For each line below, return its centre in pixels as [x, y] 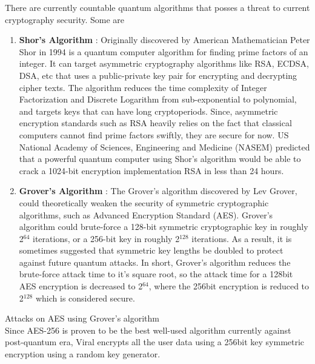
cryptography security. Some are [65, 19]
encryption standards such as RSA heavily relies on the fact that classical [155, 123]
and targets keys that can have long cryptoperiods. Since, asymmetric [148, 111]
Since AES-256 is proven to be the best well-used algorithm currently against [148, 330]
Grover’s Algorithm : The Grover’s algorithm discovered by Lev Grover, [158, 191]
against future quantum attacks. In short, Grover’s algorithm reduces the [155, 262]
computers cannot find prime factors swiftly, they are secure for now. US [154, 134]
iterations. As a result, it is [242, 238]
